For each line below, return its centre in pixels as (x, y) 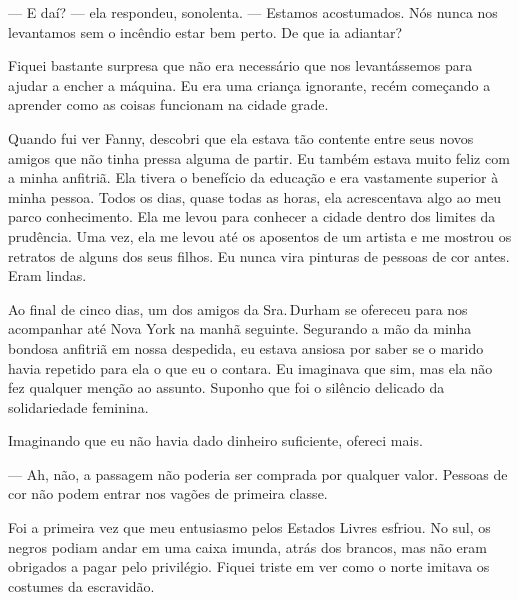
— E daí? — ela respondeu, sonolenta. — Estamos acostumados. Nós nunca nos (253, 12)
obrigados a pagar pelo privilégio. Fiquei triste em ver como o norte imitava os (249, 566)
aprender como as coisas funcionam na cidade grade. (168, 104)
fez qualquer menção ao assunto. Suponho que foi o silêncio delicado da (226, 387)
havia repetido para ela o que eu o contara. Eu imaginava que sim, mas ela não (250, 367)
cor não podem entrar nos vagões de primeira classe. (168, 493)
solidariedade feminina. (78, 406)
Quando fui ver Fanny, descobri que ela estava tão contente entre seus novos (241, 137)
